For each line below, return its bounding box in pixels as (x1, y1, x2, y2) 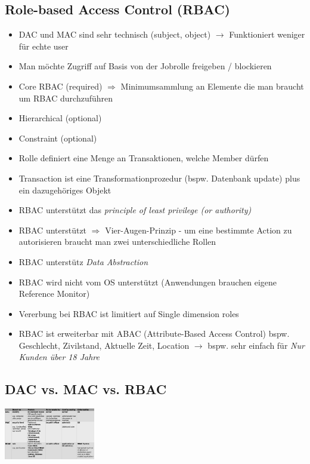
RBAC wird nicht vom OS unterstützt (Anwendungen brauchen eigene (18, 275, 277, 288)
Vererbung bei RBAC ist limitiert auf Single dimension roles (18, 307, 239, 319)
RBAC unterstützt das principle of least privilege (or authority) (18, 204, 252, 216)
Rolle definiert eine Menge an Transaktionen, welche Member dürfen (18, 152, 269, 164)
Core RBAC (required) (18, 79, 103, 92)
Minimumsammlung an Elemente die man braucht (120, 79, 304, 92)
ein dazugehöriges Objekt (18, 183, 111, 196)
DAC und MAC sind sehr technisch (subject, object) (18, 28, 211, 41)
